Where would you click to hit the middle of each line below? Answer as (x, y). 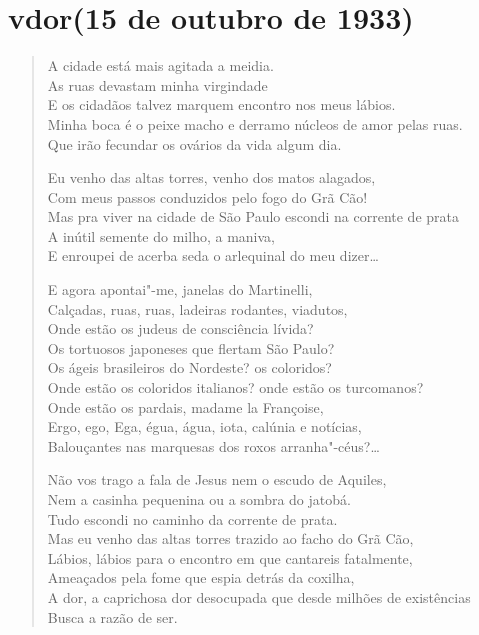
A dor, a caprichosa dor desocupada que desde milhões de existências (259, 596)
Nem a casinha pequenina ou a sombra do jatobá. (199, 499)
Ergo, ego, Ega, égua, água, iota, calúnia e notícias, (204, 426)
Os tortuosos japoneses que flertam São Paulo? (191, 347)
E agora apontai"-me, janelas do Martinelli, (180, 289)
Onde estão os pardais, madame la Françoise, (185, 406)
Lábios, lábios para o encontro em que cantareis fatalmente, (230, 557)
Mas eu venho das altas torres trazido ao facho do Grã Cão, (230, 538)
